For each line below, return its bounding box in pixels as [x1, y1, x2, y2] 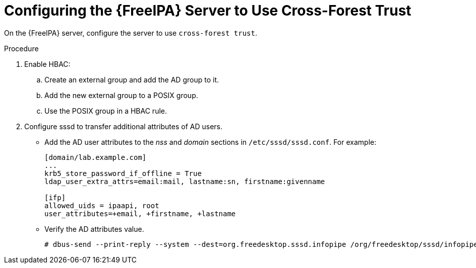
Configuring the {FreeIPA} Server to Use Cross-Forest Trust [4, 2, 411, 19]
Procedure [4, 44, 39, 53]
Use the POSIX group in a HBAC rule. [44, 106, 167, 115]
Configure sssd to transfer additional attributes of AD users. [24, 122, 222, 131]
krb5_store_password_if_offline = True [44, 169, 202, 177]
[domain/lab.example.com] [44, 153, 147, 161]
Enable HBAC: [24, 59, 71, 68]
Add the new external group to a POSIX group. [44, 91, 198, 100]
